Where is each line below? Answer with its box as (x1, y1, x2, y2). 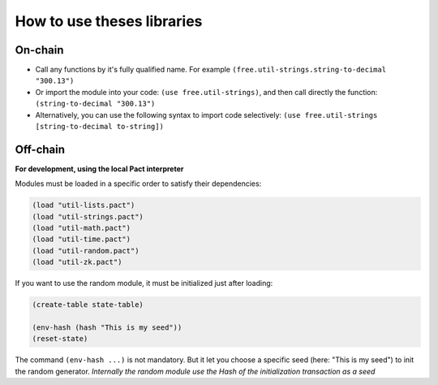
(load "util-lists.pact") (32, 201, 135, 210)
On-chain (15, 43, 64, 57)
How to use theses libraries (15, 12, 203, 30)
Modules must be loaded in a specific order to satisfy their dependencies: (15, 179, 262, 188)
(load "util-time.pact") (32, 235, 131, 244)
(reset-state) (32, 334, 88, 344)
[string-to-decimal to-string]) (35, 122, 164, 132)
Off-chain (15, 142, 65, 156)
